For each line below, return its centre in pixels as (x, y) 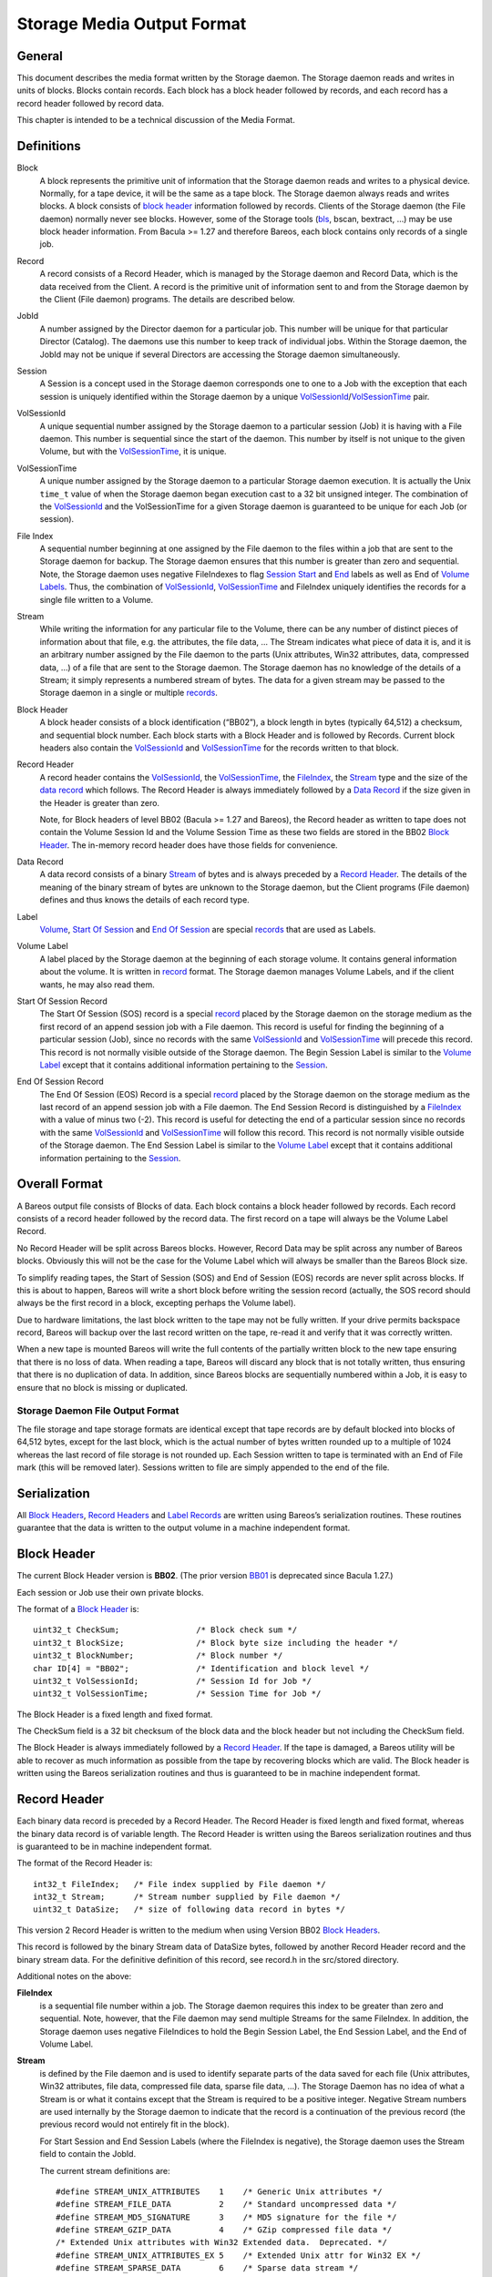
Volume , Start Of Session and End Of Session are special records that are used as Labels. (208, 930)
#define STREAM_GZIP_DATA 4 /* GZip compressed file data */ (224, 2230)
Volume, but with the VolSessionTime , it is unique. (133, 452)
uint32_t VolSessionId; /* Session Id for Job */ (172, 1681)
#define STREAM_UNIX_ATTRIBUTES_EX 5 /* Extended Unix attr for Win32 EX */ (238, 2255)
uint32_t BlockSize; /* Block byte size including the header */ (215, 1643)
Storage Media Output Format (132, 24)
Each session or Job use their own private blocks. (110, 1592)
